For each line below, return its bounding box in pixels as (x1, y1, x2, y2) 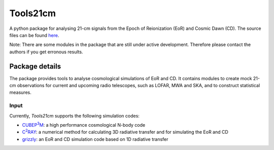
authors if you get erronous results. (9, 49, 83, 55)
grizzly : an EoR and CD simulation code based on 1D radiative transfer (22, 136, 168, 142)
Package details (9, 62, 61, 70)
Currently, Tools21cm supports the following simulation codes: (9, 113, 140, 119)
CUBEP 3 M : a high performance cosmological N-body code (22, 121, 146, 128)
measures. (9, 89, 31, 96)
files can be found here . (9, 32, 59, 38)
